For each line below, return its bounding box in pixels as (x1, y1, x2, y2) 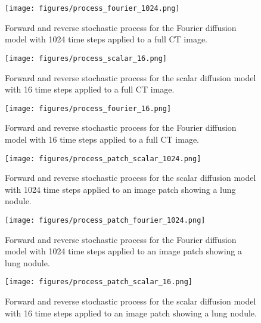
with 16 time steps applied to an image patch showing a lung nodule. (5, 306, 257, 319)
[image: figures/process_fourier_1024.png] (5, 4, 180, 13)
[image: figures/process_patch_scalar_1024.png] (5, 154, 201, 163)
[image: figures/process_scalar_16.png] (5, 54, 167, 63)
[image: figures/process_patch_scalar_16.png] (5, 278, 192, 287)
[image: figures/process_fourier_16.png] (5, 104, 172, 113)
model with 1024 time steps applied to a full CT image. (5, 33, 208, 45)
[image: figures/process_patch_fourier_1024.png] (5, 216, 206, 224)
